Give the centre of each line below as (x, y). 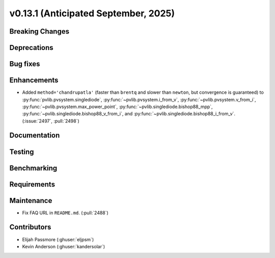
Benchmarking (33, 168)
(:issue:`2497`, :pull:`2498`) (51, 121)
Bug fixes (25, 64)
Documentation (35, 135)
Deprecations (31, 48)
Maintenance (31, 201)
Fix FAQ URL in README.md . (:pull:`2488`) (65, 213)
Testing (22, 152)
